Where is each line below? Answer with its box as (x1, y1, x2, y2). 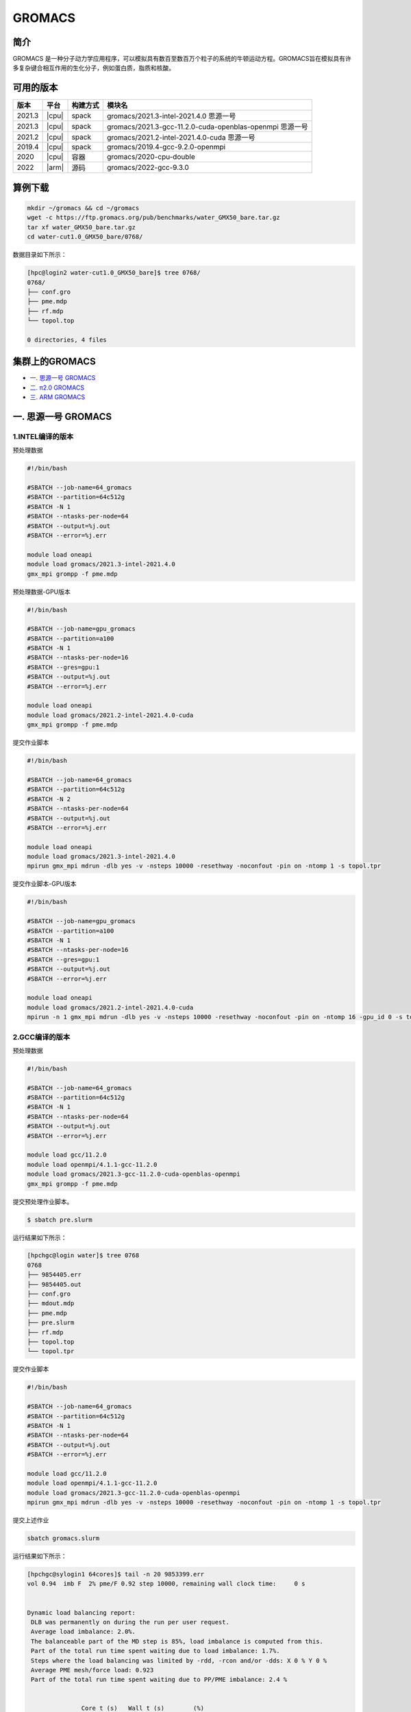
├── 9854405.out (27, 1281, 82, 1288)
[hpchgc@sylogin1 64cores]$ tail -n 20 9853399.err (27, 1570, 205, 1578)
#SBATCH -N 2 (27, 795, 71, 803)
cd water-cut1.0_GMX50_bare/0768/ (27, 233, 143, 241)
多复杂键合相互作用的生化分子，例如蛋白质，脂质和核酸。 (12, 64, 175, 72)
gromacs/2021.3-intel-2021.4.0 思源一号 (106, 112, 236, 121)
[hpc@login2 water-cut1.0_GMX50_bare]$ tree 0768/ (27, 269, 201, 277)
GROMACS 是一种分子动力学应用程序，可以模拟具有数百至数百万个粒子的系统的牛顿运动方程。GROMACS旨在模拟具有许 (12, 55, 352, 63)
